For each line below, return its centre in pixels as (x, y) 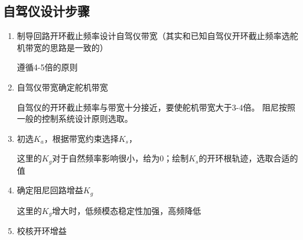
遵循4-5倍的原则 (47, 67)
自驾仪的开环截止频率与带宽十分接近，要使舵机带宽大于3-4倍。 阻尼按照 (156, 107)
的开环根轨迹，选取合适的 (248, 158)
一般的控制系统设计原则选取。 (75, 119)
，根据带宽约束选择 (81, 138)
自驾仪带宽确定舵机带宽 (62, 87)
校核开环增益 (42, 231)
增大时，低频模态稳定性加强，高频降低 (127, 210)
